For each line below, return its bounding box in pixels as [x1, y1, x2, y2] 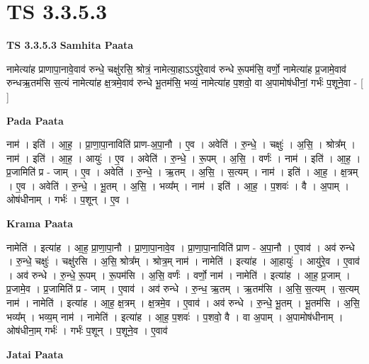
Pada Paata [6, 113, 64, 127]
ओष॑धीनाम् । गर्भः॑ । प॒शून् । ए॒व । [6, 192, 130, 207]
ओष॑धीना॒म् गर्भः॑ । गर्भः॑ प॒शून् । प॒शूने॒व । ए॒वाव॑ [6, 323, 168, 338]
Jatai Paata [6, 346, 64, 361]
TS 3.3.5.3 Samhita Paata [6, 38, 134, 52]
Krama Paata [6, 216, 73, 231]
